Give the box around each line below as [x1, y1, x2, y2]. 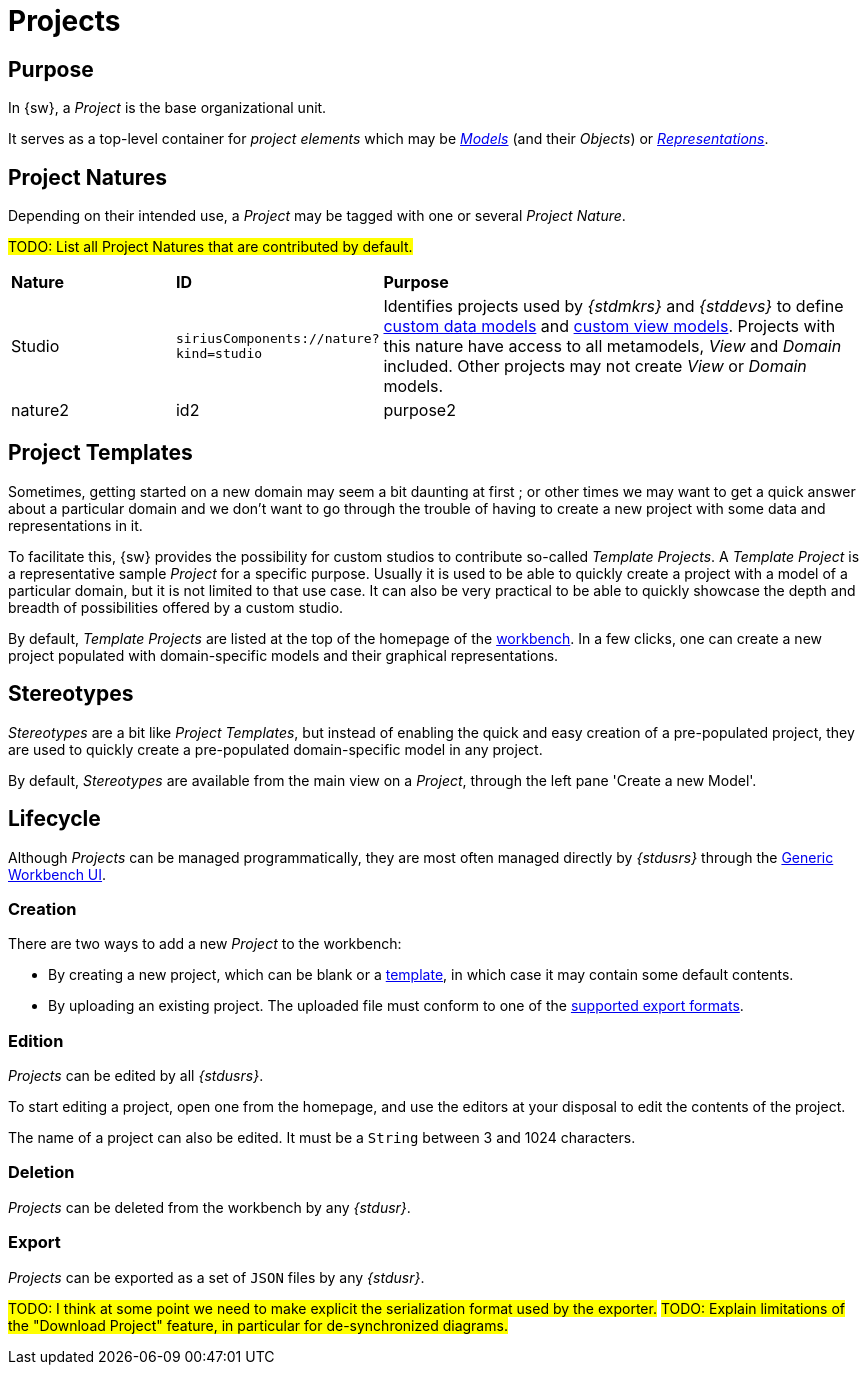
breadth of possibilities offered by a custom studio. [8, 598, 344, 616]
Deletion [8, 1162, 75, 1183]
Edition [8, 1030, 64, 1051]
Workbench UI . [8, 865, 107, 883]
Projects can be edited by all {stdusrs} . [8, 1067, 264, 1085]
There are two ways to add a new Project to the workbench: [8, 935, 402, 953]
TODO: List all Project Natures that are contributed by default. [8, 238, 413, 256]
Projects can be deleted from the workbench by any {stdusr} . [8, 1198, 411, 1216]
